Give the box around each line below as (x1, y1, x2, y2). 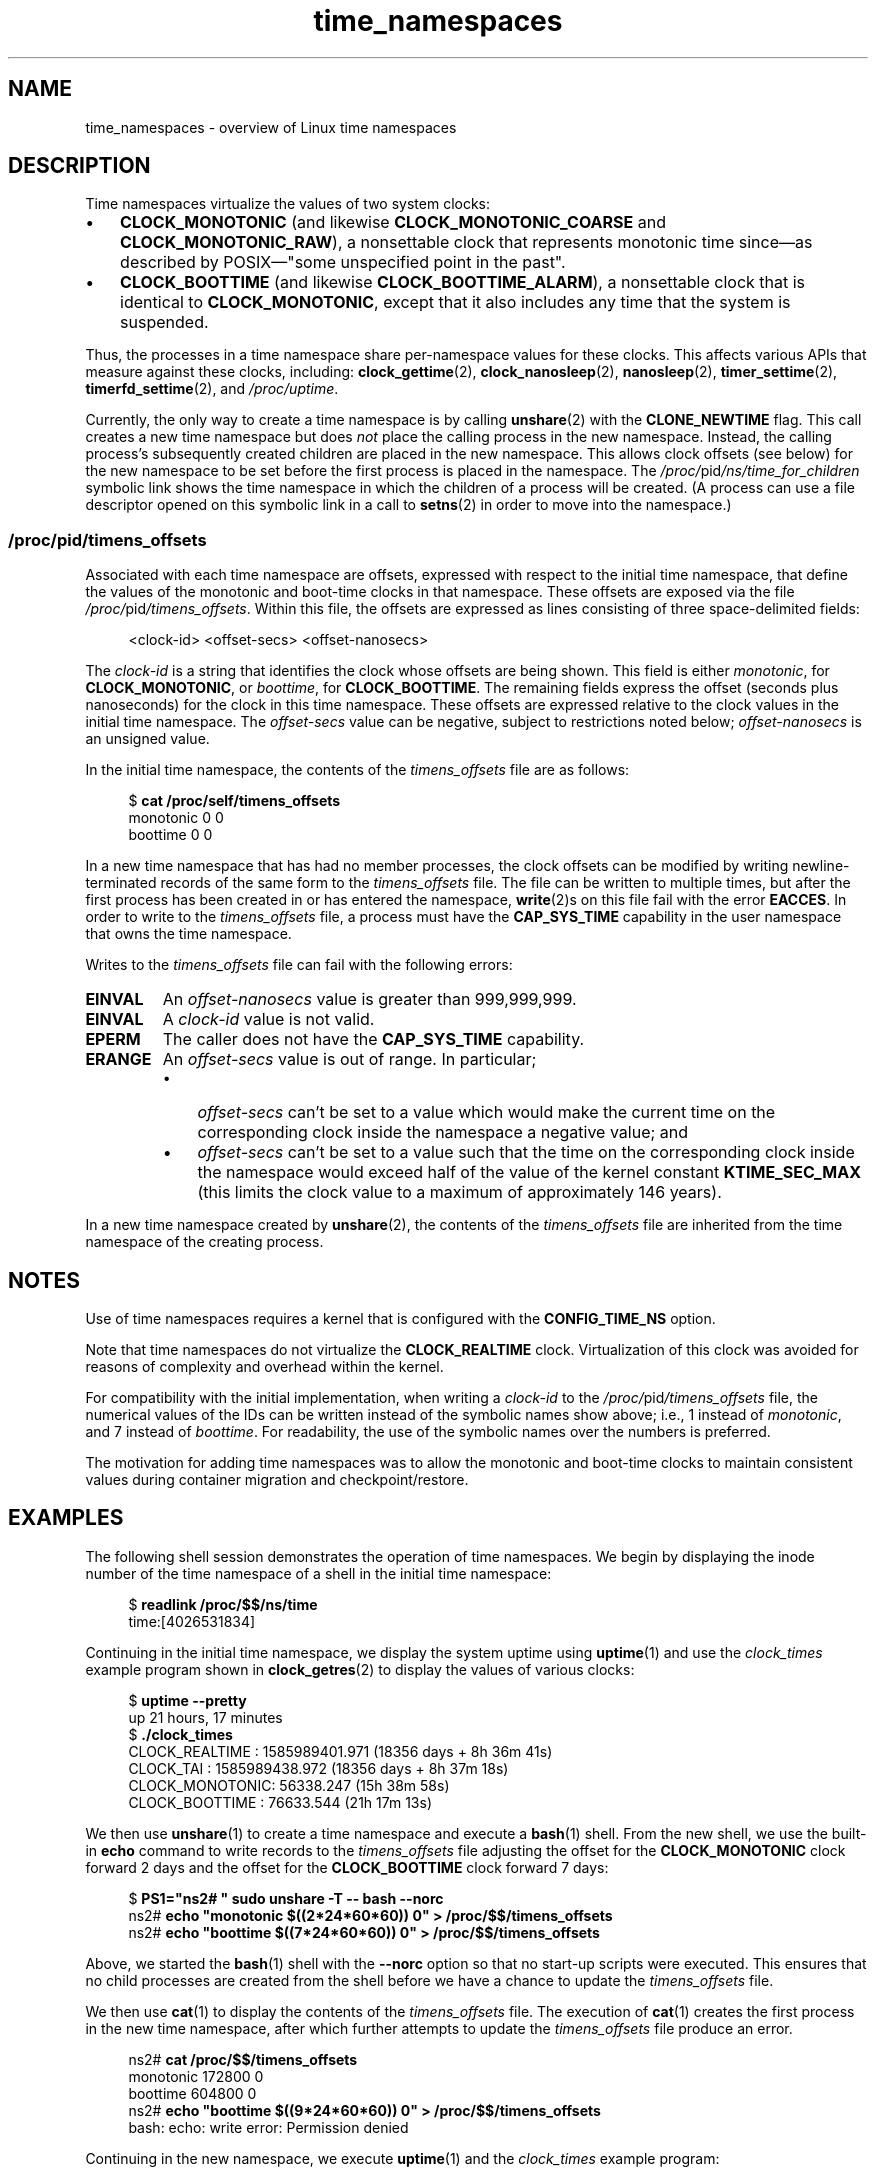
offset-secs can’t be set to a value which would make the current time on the (197, 1102, 776, 1123)
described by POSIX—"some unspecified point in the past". (120, 252, 566, 273)
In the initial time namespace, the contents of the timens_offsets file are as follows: (85, 761, 630, 779)
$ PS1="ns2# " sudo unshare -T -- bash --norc (128, 1889, 444, 1907)
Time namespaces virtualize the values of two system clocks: (85, 195, 491, 213)
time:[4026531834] (128, 1612, 256, 1630)
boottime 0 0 (128, 826, 213, 844)
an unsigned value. (85, 730, 210, 748)
